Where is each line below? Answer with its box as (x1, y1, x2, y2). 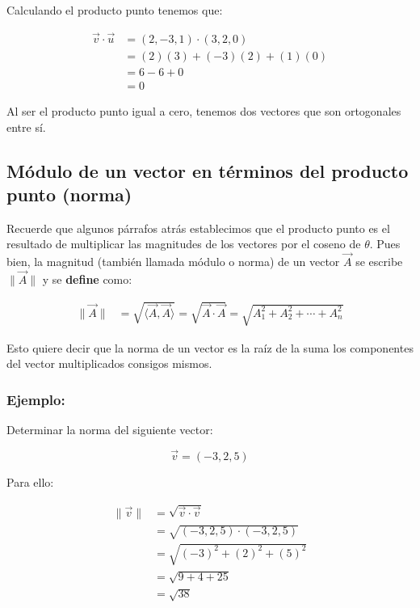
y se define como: (42, 270, 132, 287)
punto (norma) (6, 181, 132, 206)
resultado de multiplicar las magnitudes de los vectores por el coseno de (6, 235, 361, 252)
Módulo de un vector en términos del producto (6, 158, 409, 183)
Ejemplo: (6, 389, 65, 409)
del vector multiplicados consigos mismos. (6, 355, 212, 372)
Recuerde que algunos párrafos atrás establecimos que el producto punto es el (6, 219, 390, 236)
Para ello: (6, 474, 54, 491)
